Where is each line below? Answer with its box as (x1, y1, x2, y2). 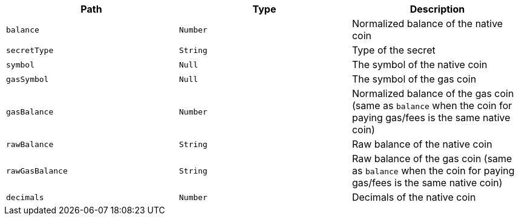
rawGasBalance (6, 166, 68, 175)
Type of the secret (351, 44, 436, 56)
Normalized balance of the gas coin (351, 87, 514, 99)
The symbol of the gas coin (351, 73, 477, 85)
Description (410, 3, 465, 15)
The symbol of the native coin (351, 58, 488, 71)
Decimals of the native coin (351, 191, 476, 203)
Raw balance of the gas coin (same (351, 152, 512, 165)
